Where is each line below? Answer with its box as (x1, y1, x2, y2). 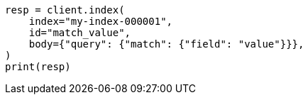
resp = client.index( (5, 4, 125, 16)
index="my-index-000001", (28, 16, 173, 27)
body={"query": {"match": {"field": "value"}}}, (28, 38, 304, 50)
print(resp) (5, 61, 71, 72)
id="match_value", (28, 27, 131, 38)
